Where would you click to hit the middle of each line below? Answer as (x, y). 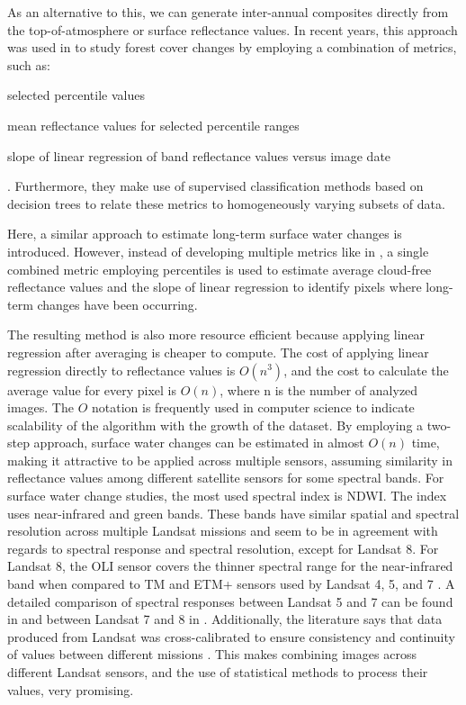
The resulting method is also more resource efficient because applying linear (216, 334)
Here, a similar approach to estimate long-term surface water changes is (205, 234)
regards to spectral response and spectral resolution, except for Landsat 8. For (223, 548)
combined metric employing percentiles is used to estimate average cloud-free (220, 269)
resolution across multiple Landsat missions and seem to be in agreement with (223, 531)
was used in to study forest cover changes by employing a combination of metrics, (232, 47)
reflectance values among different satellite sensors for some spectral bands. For (226, 478)
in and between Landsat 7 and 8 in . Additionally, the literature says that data (225, 619)
